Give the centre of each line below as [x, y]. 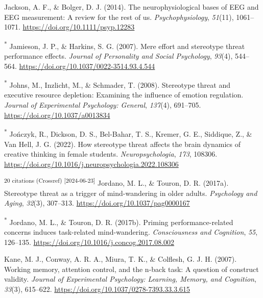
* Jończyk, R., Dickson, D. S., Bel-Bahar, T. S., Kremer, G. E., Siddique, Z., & [128, 133]
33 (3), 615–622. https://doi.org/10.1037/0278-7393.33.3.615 [97, 289]
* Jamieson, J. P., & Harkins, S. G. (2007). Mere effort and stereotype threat [125, 45]
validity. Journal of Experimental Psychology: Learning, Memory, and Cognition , [130, 279]
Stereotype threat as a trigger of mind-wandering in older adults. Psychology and [131, 193]
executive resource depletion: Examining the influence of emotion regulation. [124, 95]
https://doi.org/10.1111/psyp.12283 [79, 27]
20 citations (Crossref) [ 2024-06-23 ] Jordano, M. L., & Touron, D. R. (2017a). [116, 182]
